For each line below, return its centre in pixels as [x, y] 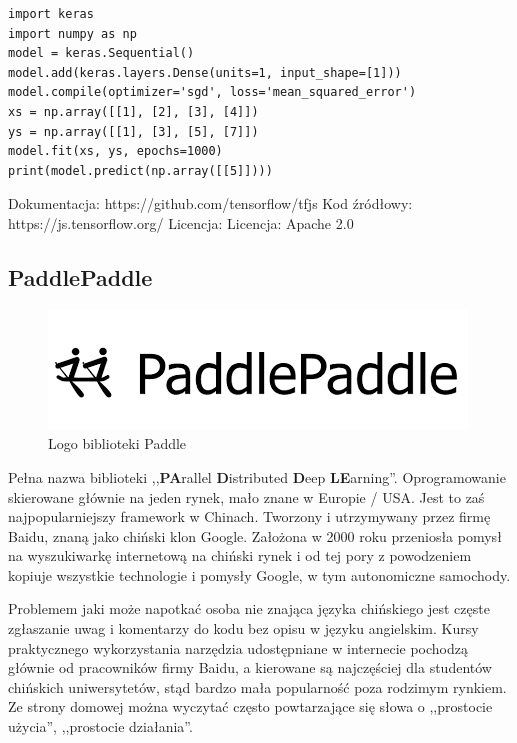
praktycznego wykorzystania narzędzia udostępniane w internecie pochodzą [238, 647]
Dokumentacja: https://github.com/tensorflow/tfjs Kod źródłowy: [210, 203]
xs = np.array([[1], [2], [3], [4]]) [133, 111]
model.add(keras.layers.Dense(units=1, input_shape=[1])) [205, 72]
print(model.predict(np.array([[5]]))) [140, 170]
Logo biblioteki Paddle [117, 443]
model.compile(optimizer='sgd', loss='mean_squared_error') [212, 92]
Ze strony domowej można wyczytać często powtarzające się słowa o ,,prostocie [250, 706]
